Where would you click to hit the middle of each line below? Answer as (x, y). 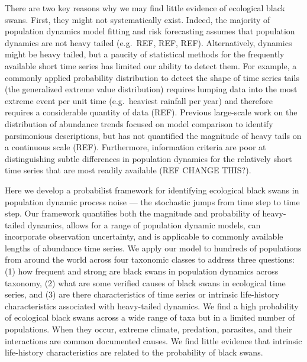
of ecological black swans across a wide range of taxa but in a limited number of (150, 317)
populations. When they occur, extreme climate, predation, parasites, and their (148, 329)
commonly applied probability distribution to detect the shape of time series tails (152, 77)
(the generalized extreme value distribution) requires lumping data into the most (151, 89)
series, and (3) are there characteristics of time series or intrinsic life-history (142, 294)
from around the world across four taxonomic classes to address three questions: (150, 259)
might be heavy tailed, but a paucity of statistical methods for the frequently (145, 54)
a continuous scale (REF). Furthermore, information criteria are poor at (135, 147)
